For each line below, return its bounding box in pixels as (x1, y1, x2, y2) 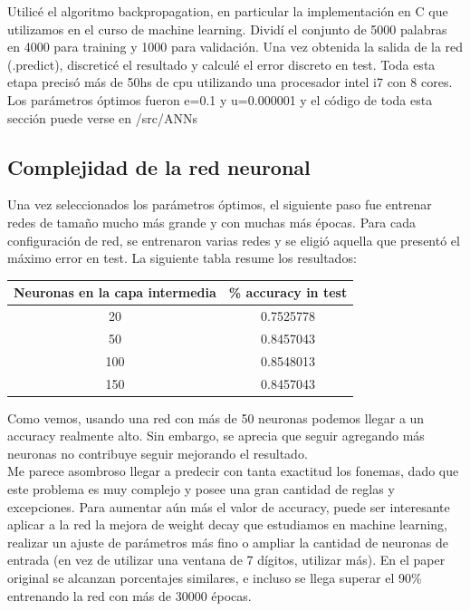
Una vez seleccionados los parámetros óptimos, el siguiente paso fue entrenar (7, 195, 432, 214)
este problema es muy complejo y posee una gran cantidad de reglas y (7, 480, 395, 499)
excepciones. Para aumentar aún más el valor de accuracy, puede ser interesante (7, 497, 450, 516)
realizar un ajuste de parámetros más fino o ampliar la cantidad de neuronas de (7, 532, 449, 551)
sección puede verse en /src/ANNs (7, 108, 197, 127)
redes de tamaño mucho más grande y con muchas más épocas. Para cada (7, 212, 416, 231)
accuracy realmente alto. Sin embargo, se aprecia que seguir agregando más (7, 426, 425, 445)
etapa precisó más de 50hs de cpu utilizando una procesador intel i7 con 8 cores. (7, 73, 453, 92)
